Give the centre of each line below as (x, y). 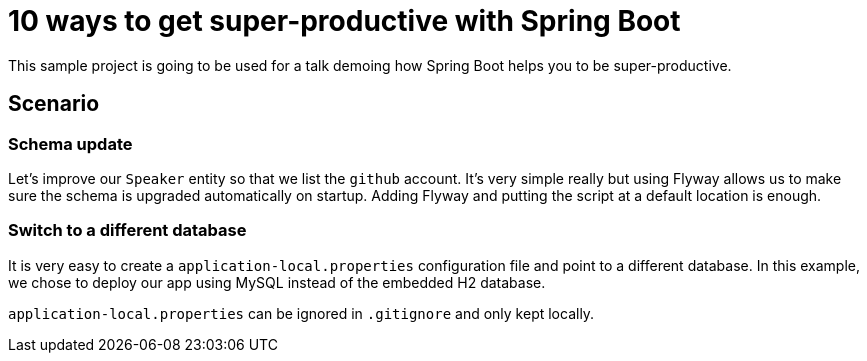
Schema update (70, 143)
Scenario (54, 104)
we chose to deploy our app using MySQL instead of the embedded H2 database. (277, 282)
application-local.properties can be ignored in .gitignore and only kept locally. (301, 313)
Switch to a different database (127, 230)
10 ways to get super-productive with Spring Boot (344, 21)
